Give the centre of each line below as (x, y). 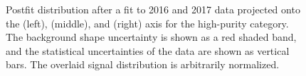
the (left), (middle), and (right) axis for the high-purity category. (147, 23)
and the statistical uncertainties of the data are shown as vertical (148, 50)
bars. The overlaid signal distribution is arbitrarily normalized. (143, 64)
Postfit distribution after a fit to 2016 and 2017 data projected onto (153, 9)
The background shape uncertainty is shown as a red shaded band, (151, 37)
